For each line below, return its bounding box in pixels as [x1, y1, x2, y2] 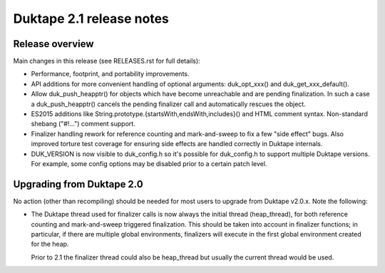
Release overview [13, 38, 94, 50]
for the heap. [31, 239, 69, 249]
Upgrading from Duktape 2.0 [13, 178, 143, 190]
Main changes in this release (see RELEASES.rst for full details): [13, 57, 200, 66]
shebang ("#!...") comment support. [31, 120, 135, 128]
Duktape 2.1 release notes [13, 11, 169, 26]
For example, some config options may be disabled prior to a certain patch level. [31, 159, 267, 168]
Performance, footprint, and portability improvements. [31, 70, 190, 78]
